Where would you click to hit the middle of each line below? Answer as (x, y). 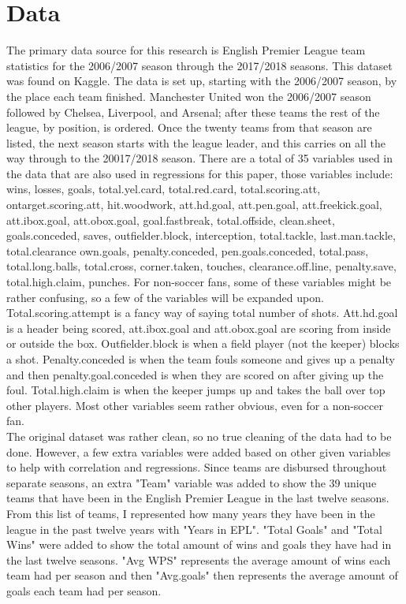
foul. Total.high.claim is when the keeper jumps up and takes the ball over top (196, 390)
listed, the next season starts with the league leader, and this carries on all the (196, 142)
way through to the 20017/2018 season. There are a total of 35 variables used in (200, 158)
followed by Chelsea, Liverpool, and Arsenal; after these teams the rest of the (193, 112)
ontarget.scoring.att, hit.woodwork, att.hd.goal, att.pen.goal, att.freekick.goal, (194, 205)
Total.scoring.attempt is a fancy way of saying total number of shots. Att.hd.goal (202, 313)
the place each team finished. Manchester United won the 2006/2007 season (189, 96)
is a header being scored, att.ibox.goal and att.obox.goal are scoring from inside (199, 328)
